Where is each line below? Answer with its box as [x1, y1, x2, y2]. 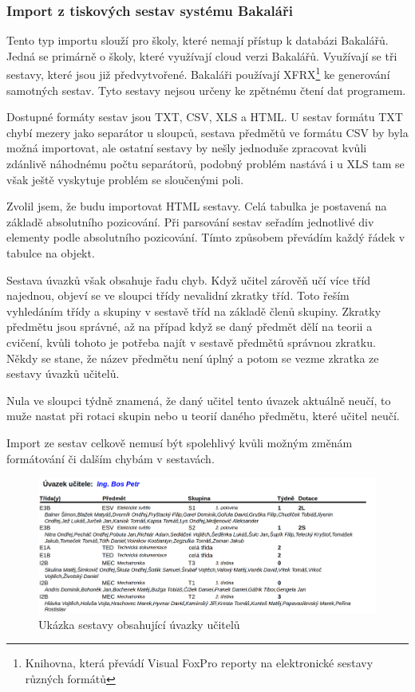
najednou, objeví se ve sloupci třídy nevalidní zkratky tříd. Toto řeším [6, 287, 350, 304]
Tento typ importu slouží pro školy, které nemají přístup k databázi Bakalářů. [6, 32, 389, 49]
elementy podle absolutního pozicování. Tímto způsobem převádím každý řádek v [6, 229, 405, 246]
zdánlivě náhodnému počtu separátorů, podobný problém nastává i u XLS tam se [6, 155, 405, 172]
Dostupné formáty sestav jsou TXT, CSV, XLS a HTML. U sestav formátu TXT [6, 108, 403, 125]
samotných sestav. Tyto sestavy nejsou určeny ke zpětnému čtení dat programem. [6, 81, 406, 98]
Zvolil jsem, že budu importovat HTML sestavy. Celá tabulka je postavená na [6, 198, 387, 214]
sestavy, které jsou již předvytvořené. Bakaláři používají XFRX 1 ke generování [6, 64, 390, 83]
